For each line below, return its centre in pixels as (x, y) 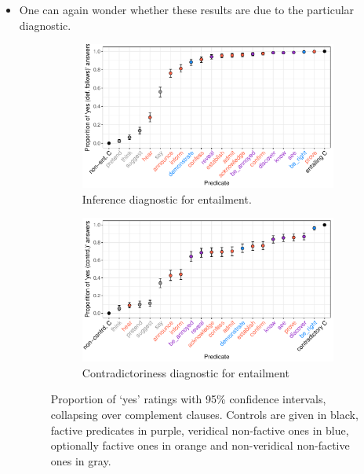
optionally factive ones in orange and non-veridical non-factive (200, 445)
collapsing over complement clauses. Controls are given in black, (204, 414)
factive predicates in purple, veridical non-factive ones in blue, (200, 430)
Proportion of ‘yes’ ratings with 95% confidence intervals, (188, 399)
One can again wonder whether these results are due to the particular (187, 9)
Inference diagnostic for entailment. (167, 198)
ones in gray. (81, 460)
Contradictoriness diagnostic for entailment (186, 372)
